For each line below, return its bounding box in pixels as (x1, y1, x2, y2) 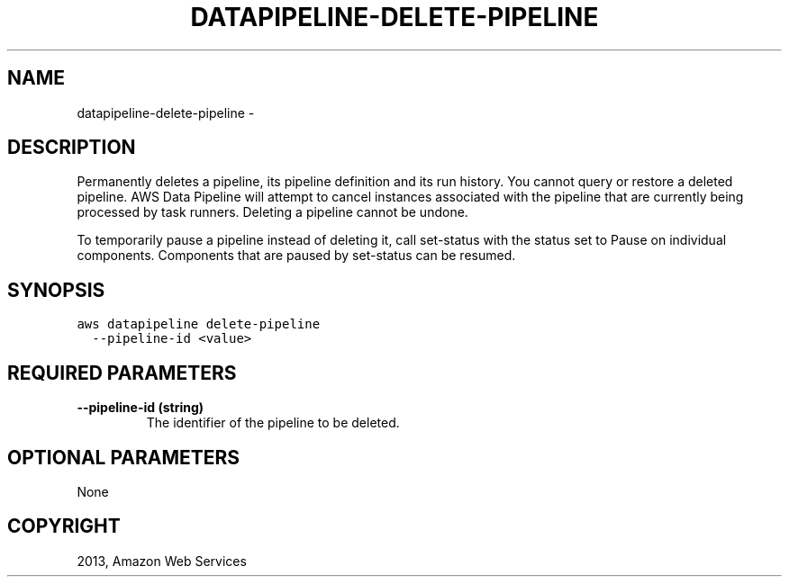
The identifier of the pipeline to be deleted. (146, 415, 400, 431)
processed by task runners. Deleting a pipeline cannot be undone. (77, 204, 468, 220)
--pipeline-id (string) (77, 400, 204, 416)
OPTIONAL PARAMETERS (7, 445, 240, 469)
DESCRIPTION (7, 136, 136, 159)
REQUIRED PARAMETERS (7, 361, 237, 384)
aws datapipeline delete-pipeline (77, 317, 321, 332)
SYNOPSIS (7, 278, 105, 301)
